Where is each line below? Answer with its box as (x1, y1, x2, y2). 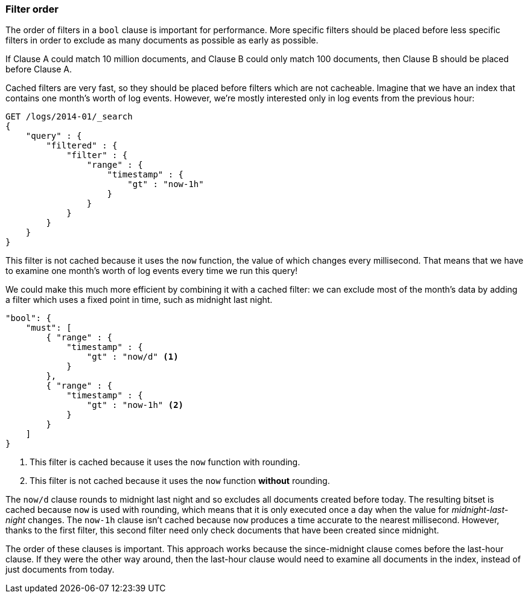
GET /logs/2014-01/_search (5, 112, 133, 122)
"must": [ (25, 323, 72, 333)
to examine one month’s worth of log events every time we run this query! (5, 266, 298, 276)
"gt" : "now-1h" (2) (86, 400, 184, 410)
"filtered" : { (46, 141, 118, 151)
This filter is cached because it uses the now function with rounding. (30, 457, 301, 468)
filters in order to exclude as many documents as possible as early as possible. (5, 35, 319, 46)
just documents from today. (5, 564, 115, 575)
